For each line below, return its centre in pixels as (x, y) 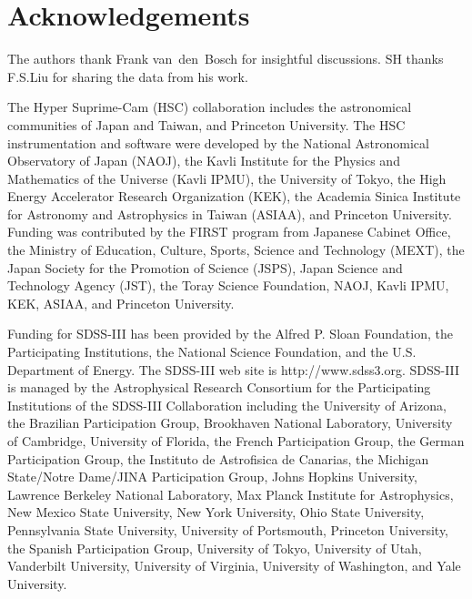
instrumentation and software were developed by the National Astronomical (218, 142)
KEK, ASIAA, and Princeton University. (121, 303)
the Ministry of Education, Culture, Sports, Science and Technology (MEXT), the (236, 250)
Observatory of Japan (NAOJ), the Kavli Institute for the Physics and (204, 161)
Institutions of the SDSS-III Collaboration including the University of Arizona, (227, 405)
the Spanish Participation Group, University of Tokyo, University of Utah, (215, 548)
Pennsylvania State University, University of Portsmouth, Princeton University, (228, 529)
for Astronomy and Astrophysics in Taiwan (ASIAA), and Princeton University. (230, 213)
